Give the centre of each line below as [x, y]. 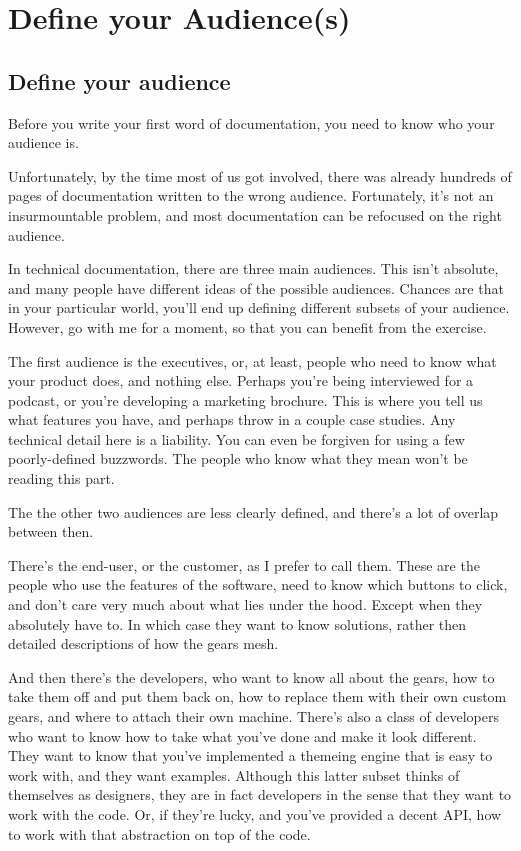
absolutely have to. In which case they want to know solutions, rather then [237, 623]
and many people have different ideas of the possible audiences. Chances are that [256, 287]
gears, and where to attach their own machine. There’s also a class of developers [253, 716]
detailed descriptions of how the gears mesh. [143, 643]
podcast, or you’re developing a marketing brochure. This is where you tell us [245, 399]
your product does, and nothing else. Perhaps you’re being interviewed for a [241, 380]
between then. [51, 531]
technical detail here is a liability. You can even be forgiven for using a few [236, 438]
